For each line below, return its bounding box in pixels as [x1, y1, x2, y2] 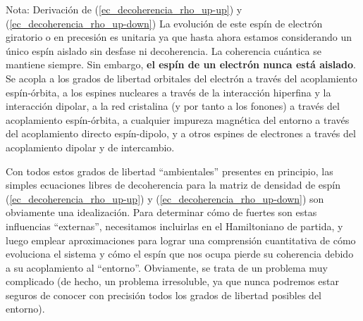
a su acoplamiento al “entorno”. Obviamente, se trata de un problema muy [6, 260, 328, 275]
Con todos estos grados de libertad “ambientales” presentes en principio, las [6, 163, 333, 178]
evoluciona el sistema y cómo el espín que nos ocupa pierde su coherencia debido [6, 246, 354, 261]
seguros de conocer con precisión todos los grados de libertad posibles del [6, 287, 322, 302]
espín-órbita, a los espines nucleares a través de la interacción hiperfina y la [6, 84, 331, 99]
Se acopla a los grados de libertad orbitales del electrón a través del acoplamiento [6, 70, 357, 85]
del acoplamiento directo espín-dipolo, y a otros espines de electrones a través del [6, 126, 356, 141]
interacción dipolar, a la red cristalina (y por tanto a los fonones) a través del [6, 99, 340, 113]
